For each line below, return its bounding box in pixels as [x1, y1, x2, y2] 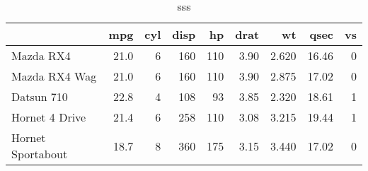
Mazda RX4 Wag [11, 68, 97, 84]
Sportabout [11, 146, 68, 162]
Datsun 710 [11, 88, 68, 105]
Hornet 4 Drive [11, 109, 86, 125]
